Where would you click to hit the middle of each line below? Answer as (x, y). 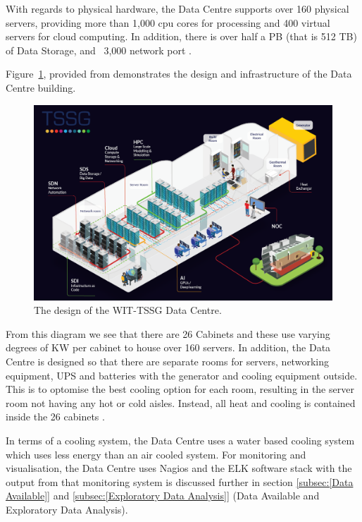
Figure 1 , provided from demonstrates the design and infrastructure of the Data (179, 74)
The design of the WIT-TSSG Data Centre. (128, 310)
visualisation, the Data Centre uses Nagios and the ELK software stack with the (179, 468)
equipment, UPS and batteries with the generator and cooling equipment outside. (182, 375)
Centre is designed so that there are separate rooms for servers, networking (167, 361)
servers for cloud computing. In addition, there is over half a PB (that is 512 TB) (181, 36)
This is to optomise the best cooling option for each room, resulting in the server (180, 389)
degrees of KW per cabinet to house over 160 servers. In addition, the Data (168, 347)
